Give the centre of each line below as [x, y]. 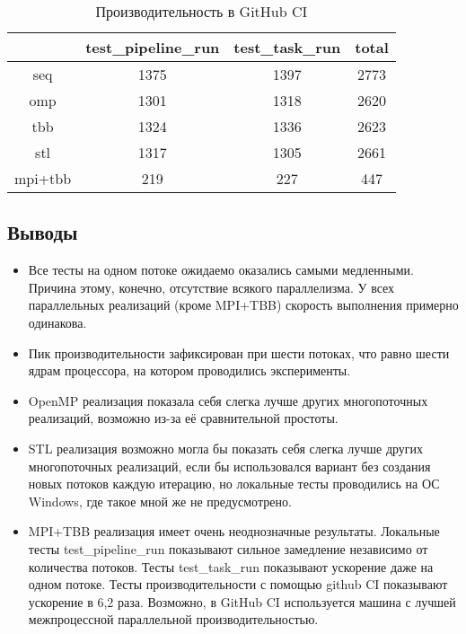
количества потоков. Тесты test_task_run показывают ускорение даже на [231, 566]
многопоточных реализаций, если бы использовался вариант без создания [229, 466]
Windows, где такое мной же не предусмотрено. [160, 501]
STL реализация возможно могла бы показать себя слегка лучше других [226, 448]
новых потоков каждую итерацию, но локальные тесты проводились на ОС [234, 484]
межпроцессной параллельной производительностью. [173, 619]
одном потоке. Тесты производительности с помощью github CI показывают [238, 584]
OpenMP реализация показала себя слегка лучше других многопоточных [228, 400]
